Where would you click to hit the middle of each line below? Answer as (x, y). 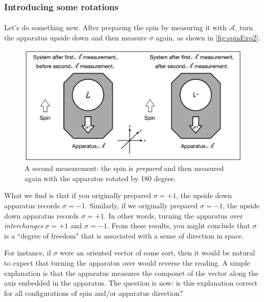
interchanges (24, 225)
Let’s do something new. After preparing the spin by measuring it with (115, 27)
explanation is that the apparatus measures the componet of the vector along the (131, 273)
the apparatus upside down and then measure (76, 38)
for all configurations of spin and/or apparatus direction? (94, 293)
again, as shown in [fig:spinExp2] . (208, 38)
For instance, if (28, 253)
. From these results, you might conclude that (179, 225)
